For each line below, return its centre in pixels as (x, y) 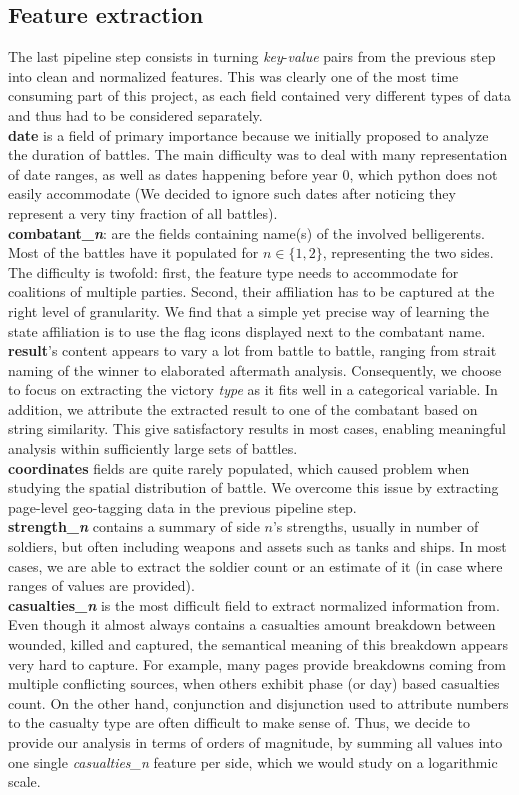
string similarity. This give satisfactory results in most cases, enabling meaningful (257, 428)
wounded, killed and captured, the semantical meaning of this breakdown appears (258, 644)
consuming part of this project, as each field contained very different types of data (259, 95)
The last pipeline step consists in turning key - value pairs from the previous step (252, 56)
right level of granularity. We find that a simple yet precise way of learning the (249, 310)
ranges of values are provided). (101, 585)
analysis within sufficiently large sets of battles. (153, 448)
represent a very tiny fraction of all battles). (143, 212)
